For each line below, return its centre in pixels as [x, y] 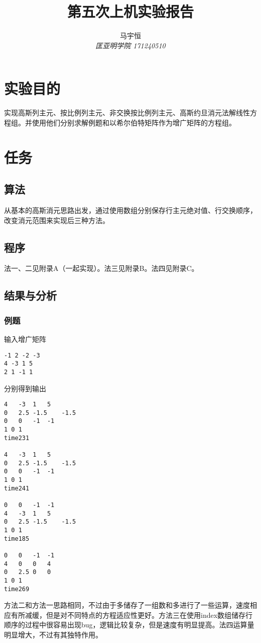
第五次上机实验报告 [130, 11]
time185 [17, 539]
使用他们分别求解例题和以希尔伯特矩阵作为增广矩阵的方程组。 [134, 122]
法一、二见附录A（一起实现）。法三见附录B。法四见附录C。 [101, 268]
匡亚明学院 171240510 [130, 45]
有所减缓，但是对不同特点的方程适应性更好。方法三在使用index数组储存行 [132, 615]
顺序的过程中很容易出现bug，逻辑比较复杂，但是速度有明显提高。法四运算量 [129, 625]
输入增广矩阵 [25, 339]
